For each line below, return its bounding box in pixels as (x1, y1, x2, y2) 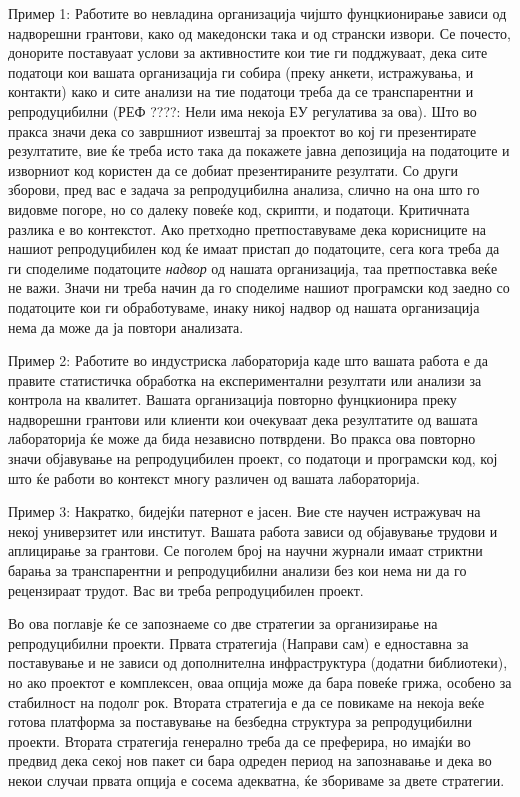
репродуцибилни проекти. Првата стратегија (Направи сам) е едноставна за (8, 632, 469, 653)
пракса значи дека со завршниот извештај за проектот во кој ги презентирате (8, 120, 477, 141)
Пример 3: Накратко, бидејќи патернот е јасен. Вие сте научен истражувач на (8, 501, 481, 522)
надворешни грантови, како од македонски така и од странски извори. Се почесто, (8, 22, 511, 43)
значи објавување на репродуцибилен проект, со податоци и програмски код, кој (8, 448, 498, 469)
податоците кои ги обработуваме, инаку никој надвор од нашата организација (8, 296, 480, 317)
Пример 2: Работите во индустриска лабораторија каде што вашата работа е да (8, 350, 488, 371)
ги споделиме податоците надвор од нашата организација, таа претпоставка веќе (8, 257, 498, 278)
